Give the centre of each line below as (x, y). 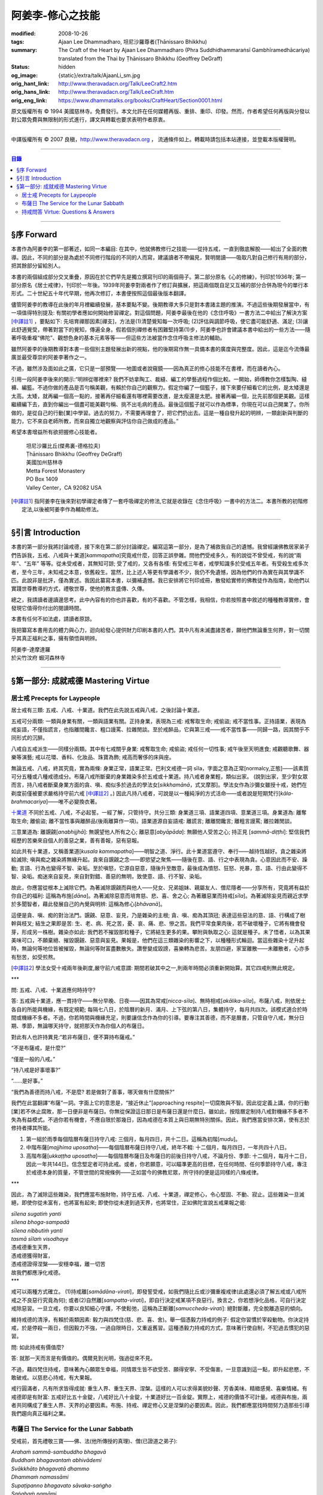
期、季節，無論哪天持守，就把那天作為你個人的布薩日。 (79, 1026)
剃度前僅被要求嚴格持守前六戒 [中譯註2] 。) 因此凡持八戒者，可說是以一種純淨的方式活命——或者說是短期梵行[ (146, 793)
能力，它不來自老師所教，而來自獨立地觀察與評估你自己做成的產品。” (95, 421)
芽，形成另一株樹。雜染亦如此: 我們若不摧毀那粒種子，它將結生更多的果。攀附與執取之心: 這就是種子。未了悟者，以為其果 (161, 932)
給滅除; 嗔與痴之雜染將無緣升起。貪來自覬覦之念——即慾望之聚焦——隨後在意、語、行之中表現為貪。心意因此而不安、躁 (159, 860)
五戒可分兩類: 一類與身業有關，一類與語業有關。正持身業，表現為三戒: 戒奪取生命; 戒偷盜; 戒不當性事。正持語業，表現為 (159, 721)
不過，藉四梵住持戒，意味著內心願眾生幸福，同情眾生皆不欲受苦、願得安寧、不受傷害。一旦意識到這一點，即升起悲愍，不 (160, 1369)
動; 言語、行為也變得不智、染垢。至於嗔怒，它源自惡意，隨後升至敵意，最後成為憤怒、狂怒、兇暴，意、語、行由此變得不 (159, 868)
